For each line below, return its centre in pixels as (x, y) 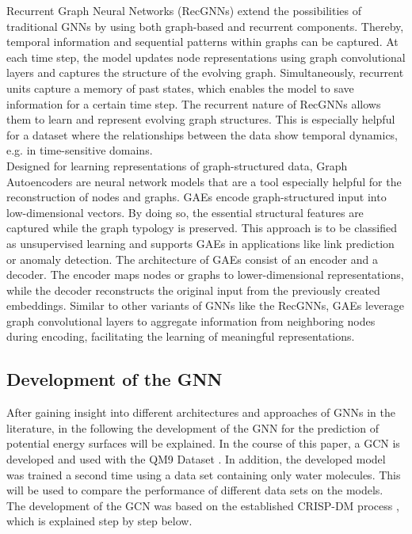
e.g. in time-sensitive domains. (80, 150)
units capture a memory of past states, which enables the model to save (180, 88)
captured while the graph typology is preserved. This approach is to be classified (202, 228)
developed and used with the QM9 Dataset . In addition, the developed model (196, 459)
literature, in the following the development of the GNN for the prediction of (193, 427)
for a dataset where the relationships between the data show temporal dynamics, (202, 134)
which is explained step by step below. (99, 521)
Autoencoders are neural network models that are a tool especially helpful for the (204, 181)
